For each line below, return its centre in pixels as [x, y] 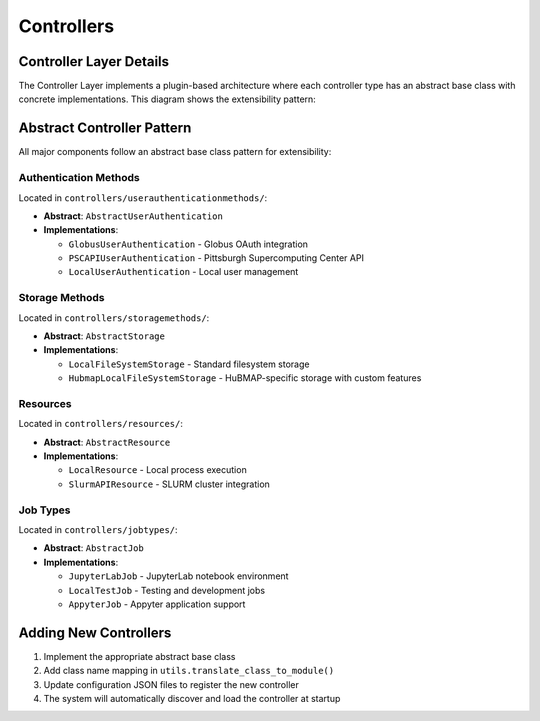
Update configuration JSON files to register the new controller [171, 684]
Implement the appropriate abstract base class [139, 656]
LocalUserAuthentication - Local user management [183, 272]
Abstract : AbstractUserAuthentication [133, 216]
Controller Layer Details [94, 61]
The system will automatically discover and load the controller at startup [192, 699]
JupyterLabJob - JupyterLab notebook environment [178, 576]
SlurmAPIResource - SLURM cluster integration [169, 484]
